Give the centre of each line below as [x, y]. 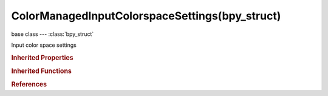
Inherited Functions [42, 71]
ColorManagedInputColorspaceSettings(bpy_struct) [146, 16]
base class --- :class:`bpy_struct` [53, 34]
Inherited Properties [43, 58]
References [29, 84]
